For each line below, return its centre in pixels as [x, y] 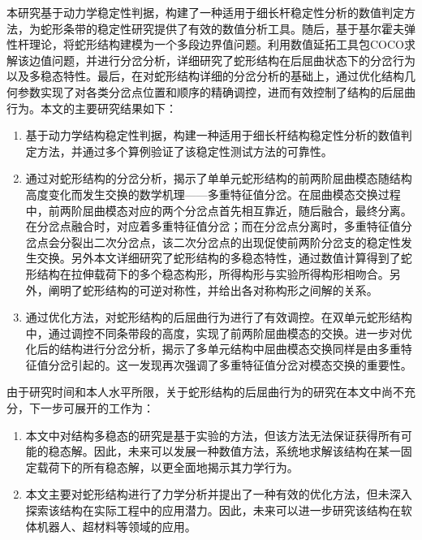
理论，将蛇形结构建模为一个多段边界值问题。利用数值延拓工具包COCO [216, 44]
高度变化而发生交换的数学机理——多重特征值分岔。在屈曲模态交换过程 [213, 194]
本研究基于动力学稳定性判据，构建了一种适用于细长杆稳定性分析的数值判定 [205, 12]
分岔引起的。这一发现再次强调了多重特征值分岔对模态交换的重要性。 [230, 364]
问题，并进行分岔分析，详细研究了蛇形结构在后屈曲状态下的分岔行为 [233, 60]
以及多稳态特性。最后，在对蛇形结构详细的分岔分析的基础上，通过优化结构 [205, 76]
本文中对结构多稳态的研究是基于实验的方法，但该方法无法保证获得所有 [213, 435]
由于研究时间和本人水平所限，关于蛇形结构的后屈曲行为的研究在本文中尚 [200, 392]
